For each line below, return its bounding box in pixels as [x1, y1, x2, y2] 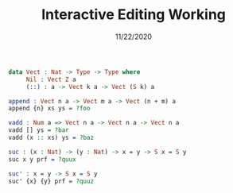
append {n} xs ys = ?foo [8, 105, 91, 113]
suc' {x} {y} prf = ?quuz [8, 177, 94, 185]
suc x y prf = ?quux [8, 155, 77, 164]
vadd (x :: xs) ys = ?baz [8, 133, 94, 142]
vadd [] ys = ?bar [8, 126, 69, 134]
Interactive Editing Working [41, 6, 227, 24]
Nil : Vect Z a [25, 75, 77, 83]
